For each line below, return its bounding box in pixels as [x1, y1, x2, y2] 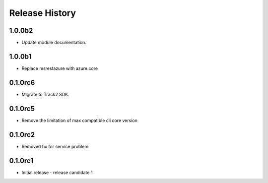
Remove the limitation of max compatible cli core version [21, 117, 137, 123]
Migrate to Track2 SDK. [21, 91, 69, 97]
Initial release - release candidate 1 [21, 169, 93, 176]
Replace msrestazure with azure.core [21, 65, 98, 71]
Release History [9, 7, 76, 18]
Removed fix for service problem [21, 143, 89, 149]
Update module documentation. [21, 40, 87, 46]
